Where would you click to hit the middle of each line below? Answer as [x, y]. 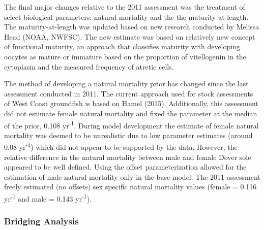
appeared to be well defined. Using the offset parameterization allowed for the [125, 167]
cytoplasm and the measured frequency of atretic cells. [89, 66]
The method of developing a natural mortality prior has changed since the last [126, 84]
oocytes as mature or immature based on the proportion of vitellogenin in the [125, 56]
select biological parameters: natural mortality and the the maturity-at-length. [126, 17]
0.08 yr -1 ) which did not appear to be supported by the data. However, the [121, 146]
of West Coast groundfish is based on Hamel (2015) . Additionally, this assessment [131, 103]
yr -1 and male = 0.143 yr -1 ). [48, 198]
